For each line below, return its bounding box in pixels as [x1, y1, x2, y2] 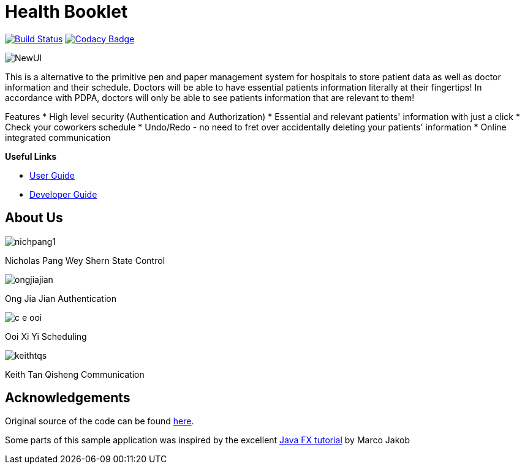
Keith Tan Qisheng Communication [5, 369, 145, 380]
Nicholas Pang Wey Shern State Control [5, 255, 165, 266]
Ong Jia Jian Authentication [5, 293, 116, 304]
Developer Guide [29, 189, 97, 200]
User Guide [29, 170, 75, 181]
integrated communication [5, 132, 111, 143]
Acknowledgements [5, 390, 130, 406]
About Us [5, 210, 63, 226]
